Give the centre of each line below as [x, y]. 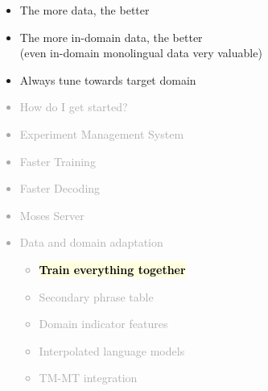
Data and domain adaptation [91, 242]
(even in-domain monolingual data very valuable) [141, 53]
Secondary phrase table [96, 296]
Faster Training [58, 161]
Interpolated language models [112, 350]
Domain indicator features [103, 324]
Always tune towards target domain [108, 79]
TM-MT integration [88, 378]
